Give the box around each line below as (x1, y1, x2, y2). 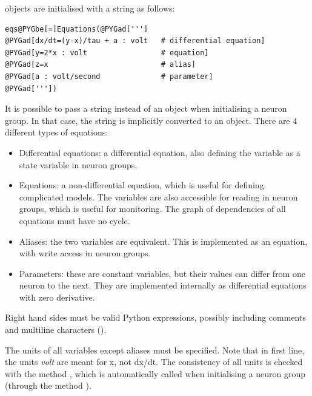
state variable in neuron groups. (19, 158, 138, 171)
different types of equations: (5, 126, 108, 138)
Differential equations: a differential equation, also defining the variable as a (19, 146, 300, 159)
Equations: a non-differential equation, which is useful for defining (19, 179, 264, 191)
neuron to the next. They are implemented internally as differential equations (19, 279, 307, 292)
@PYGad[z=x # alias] (5, 60, 196, 69)
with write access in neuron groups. (19, 247, 151, 259)
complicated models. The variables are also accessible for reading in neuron (19, 190, 298, 203)
